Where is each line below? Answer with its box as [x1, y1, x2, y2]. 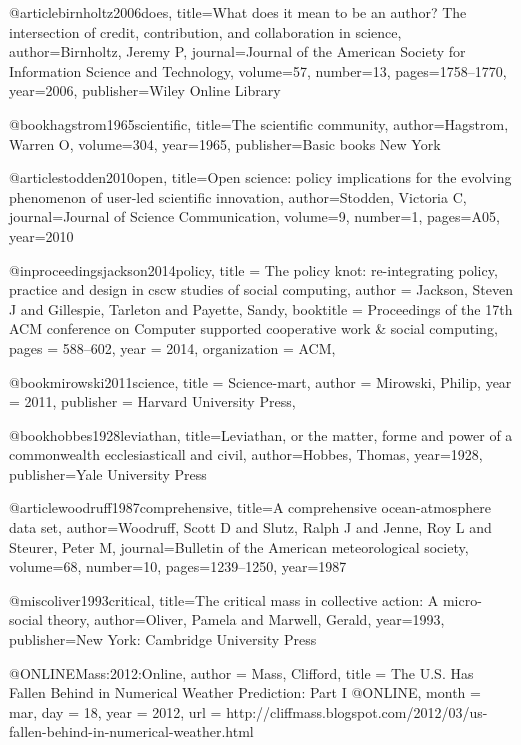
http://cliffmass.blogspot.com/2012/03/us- [226, 701, 488, 722]
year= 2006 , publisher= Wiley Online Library [9, 80, 281, 101]
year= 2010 [9, 225, 74, 246]
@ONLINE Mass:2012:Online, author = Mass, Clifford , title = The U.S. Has [9, 662, 474, 683]
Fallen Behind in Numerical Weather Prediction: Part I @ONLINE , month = [9, 682, 481, 703]
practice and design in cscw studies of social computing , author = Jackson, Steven [9, 279, 513, 300]
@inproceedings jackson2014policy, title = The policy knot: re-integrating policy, [9, 259, 498, 280]
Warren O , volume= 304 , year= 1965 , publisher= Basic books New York [9, 133, 441, 154]
